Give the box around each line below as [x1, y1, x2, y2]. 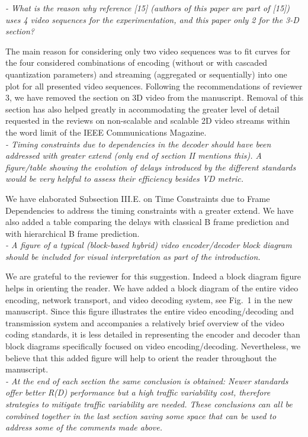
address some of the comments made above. [5, 421, 162, 433]
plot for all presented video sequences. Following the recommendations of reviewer [5, 79, 303, 92]
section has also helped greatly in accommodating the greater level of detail [5, 102, 280, 115]
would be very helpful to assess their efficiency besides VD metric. [5, 172, 244, 185]
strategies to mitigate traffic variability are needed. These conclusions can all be [5, 398, 293, 410]
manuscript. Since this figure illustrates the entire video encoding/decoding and [5, 305, 294, 317]
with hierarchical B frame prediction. [5, 227, 140, 239]
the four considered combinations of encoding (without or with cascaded [5, 56, 268, 69]
